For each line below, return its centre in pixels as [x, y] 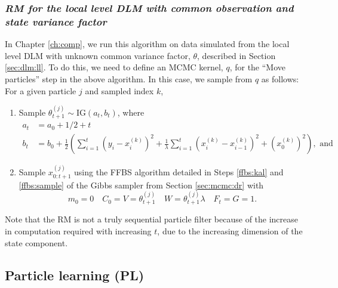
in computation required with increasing [78, 231]
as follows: [280, 78]
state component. [36, 242]
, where [131, 112]
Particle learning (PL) [75, 275]
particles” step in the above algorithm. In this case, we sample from [129, 78]
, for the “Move [258, 67]
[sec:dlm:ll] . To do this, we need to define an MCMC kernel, [114, 67]
